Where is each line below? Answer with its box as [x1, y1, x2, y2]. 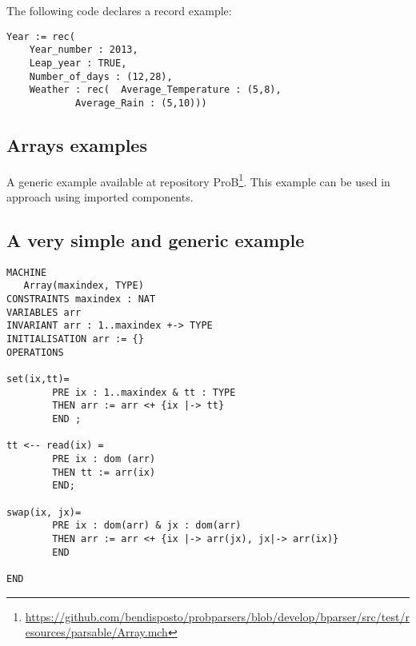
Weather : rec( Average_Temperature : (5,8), [29, 84, 282, 96]
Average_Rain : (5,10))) [74, 97, 207, 109]
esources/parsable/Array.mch [25, 624, 168, 640]
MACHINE [6, 266, 47, 278]
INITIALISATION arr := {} [6, 333, 144, 345]
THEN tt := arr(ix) [52, 466, 156, 478]
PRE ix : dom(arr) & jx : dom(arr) [52, 520, 242, 532]
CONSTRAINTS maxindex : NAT [6, 293, 156, 305]
